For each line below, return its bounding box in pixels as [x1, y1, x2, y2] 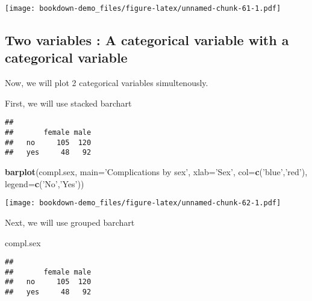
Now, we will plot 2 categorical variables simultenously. [5, 76, 208, 89]
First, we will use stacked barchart [5, 96, 132, 109]
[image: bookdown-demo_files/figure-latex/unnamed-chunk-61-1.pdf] [5, 4, 281, 13]
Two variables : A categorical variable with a [5, 31, 289, 49]
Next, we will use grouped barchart [5, 216, 135, 228]
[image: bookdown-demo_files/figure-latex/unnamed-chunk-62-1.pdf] [5, 199, 281, 208]
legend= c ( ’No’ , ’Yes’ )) [5, 177, 84, 190]
